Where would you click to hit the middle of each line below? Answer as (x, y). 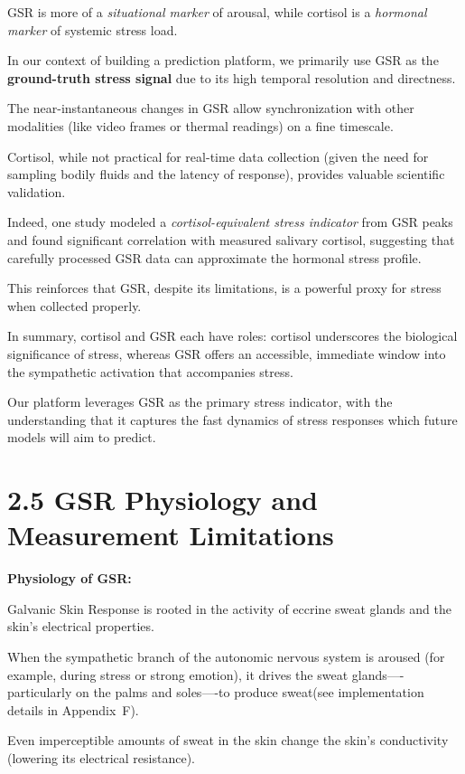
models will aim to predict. (82, 437)
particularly (40, 692)
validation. (37, 191)
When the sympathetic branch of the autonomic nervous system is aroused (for (226, 656)
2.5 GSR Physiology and (163, 500)
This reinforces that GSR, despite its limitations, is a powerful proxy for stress (224, 288)
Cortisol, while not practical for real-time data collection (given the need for (218, 156)
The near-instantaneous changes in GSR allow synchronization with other (211, 108)
